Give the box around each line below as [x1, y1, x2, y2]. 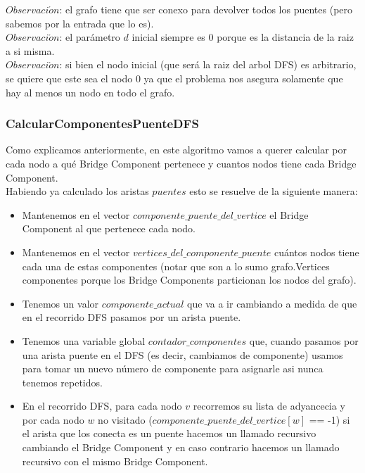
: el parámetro [59, 30, 120, 44]
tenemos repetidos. [22, 374, 103, 389]
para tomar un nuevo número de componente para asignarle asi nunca [22, 361, 324, 376]
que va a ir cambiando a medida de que [187, 296, 357, 310]
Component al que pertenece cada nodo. [22, 221, 196, 236]
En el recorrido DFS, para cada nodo [22, 398, 182, 413]
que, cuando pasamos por [249, 333, 359, 348]
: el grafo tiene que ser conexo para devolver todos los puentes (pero [59, 2, 353, 16]
